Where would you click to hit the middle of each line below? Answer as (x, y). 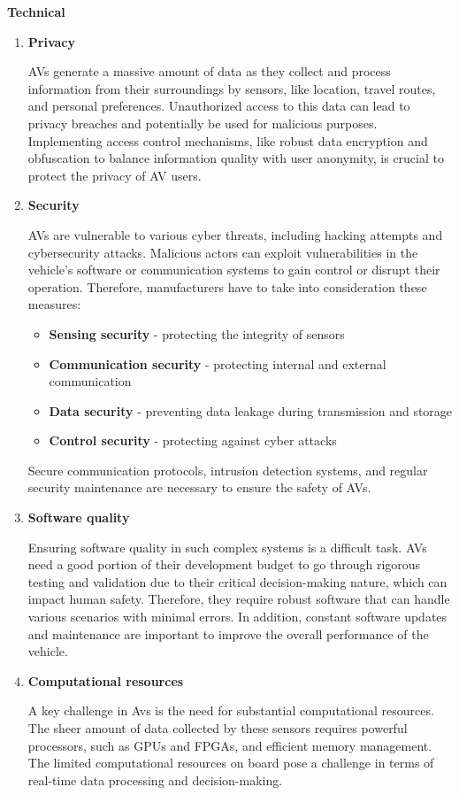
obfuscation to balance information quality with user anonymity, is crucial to (236, 158)
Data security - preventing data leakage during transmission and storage (251, 410)
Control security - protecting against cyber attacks (193, 440)
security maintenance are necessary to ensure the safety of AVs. (199, 487)
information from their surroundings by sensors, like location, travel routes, (232, 88)
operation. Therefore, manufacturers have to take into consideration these (227, 286)
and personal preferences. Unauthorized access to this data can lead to (219, 106)
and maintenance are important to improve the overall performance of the (228, 633)
